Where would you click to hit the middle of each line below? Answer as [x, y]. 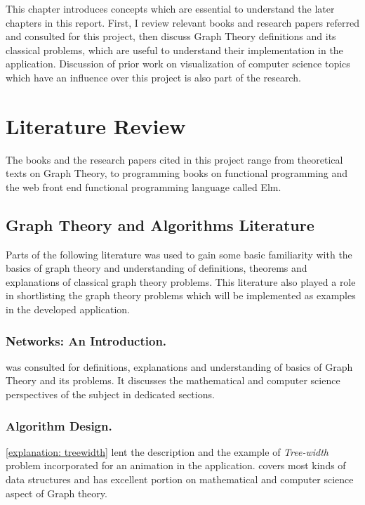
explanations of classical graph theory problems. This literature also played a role [181, 281]
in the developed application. [68, 309]
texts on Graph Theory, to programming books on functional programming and [177, 173]
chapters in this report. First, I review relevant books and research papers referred [182, 22]
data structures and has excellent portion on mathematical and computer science [180, 479]
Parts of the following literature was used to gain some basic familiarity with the [179, 254]
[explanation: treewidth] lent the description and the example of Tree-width [167, 451]
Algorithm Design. [59, 425]
